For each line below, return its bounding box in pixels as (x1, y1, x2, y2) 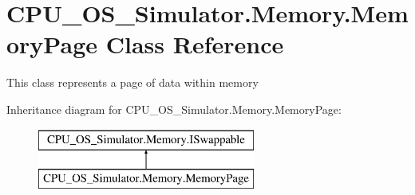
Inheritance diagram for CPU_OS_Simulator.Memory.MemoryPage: (6, 100, 342, 117)
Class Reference (105, 28, 284, 60)
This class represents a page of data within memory (6, 74, 259, 91)
